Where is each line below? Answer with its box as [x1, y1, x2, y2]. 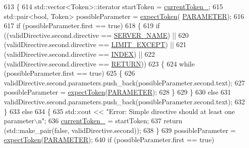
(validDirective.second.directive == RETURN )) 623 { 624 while [4, 58, 195, 68]
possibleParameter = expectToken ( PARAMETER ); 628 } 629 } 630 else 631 [4, 87, 231, 97]
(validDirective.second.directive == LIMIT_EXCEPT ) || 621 [4, 39, 187, 49]
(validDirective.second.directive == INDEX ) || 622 [4, 49, 155, 59]
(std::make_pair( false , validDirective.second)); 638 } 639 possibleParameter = [4, 125, 236, 135]
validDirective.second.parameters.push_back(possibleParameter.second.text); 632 [4, 96, 245, 106]
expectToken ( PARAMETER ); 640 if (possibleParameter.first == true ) [4, 134, 215, 145]
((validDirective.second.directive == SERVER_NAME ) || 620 [4, 30, 189, 40]
